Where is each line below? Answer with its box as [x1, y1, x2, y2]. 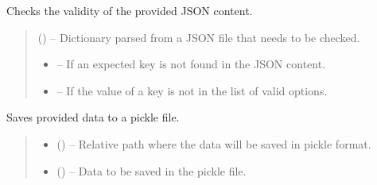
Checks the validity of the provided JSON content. [6, 2, 253, 18]
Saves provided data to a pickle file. [6, 109, 180, 125]
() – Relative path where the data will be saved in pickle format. [56, 135, 371, 152]
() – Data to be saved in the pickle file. [56, 162, 247, 179]
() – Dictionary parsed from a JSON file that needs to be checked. [37, 29, 360, 45]
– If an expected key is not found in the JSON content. [56, 56, 326, 72]
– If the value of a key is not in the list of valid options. [56, 82, 328, 98]
